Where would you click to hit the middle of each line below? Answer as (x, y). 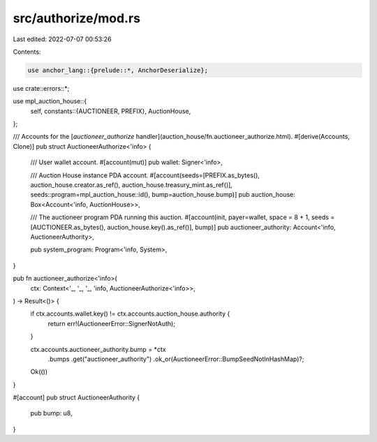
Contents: (27, 52)
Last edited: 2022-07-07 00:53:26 (62, 39)
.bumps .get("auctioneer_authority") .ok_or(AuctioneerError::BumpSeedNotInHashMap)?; (176, 359)
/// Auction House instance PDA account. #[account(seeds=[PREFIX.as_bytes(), (145, 175)
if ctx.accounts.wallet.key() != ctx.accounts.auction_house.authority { (130, 314)
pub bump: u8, (51, 413)
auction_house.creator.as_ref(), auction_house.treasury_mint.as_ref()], (132, 185)
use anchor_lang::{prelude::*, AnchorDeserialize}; (118, 70)
